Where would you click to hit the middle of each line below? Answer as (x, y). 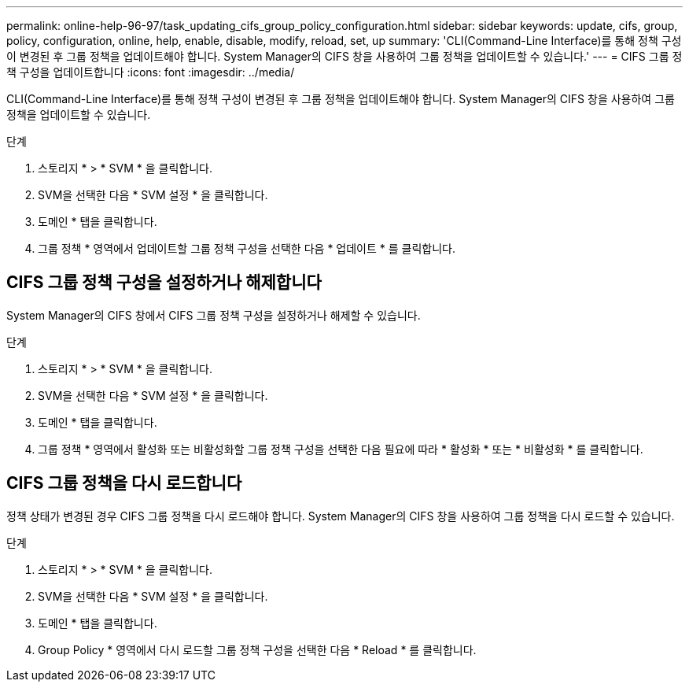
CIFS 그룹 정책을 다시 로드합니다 (124, 483)
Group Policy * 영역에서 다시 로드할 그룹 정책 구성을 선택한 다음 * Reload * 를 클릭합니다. (257, 649)
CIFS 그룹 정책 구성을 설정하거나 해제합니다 (164, 283)
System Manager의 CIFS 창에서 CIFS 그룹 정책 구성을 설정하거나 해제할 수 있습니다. (214, 315)
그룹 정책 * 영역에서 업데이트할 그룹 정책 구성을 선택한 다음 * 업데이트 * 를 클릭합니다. (247, 248)
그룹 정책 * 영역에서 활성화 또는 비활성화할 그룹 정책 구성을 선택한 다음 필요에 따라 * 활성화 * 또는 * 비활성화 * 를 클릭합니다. (341, 449)
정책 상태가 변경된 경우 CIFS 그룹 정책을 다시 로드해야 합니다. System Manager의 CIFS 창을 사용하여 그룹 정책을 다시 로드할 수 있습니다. (341, 516)
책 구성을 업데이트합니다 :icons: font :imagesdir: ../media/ (151, 72)
